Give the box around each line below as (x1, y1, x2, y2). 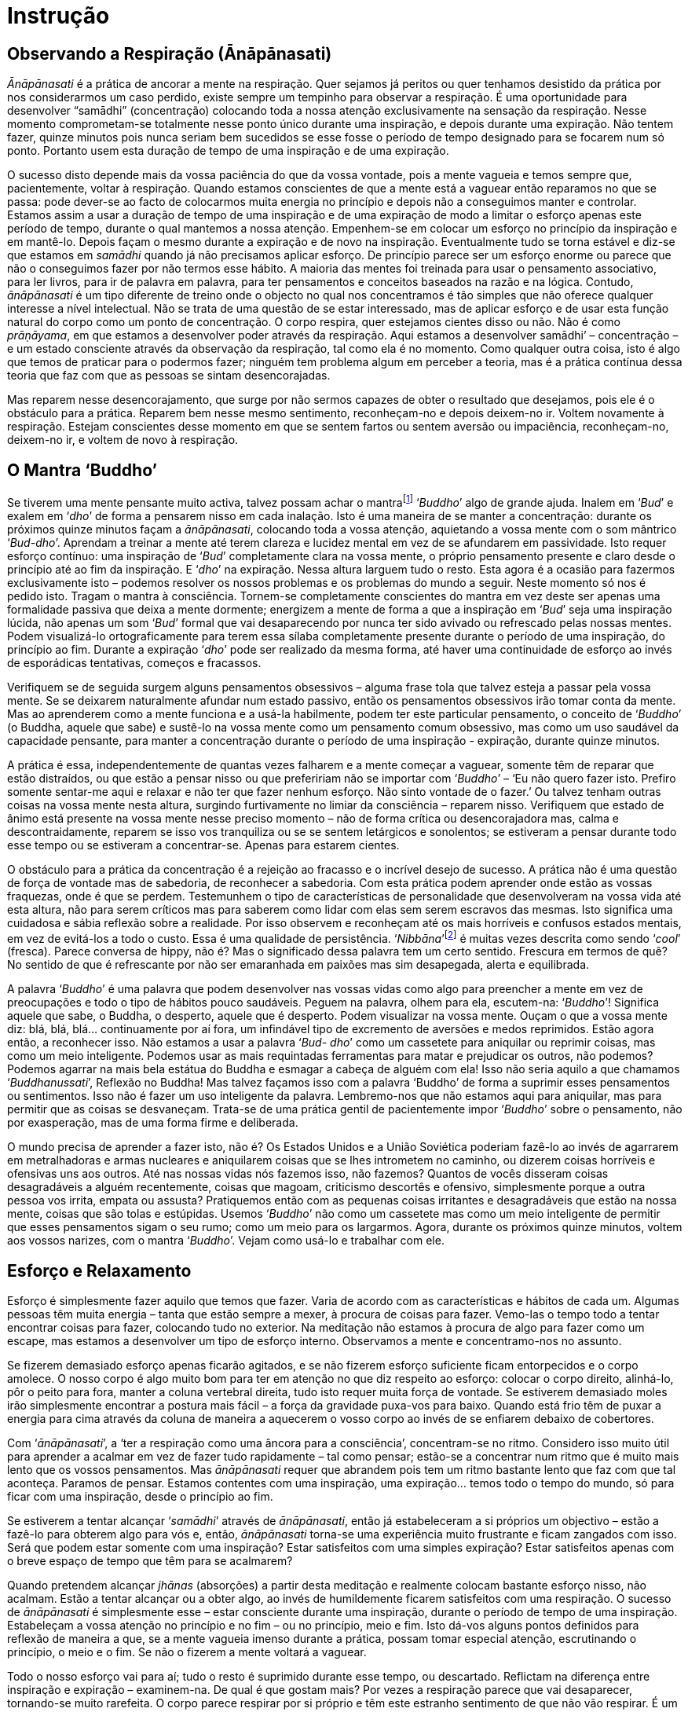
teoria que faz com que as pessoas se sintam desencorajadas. (7, 368, 331, 383)
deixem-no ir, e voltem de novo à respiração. (7, 433, 239, 447)
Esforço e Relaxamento (7, 1260, 192, 1281)
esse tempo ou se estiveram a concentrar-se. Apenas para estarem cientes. (7, 838, 400, 852)
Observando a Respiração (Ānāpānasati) (7, 43, 332, 64)
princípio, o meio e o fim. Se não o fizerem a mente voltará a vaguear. (7, 1645, 367, 1659)
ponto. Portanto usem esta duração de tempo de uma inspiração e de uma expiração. (7, 144, 449, 158)
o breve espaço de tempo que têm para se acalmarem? (7, 1554, 293, 1568)
